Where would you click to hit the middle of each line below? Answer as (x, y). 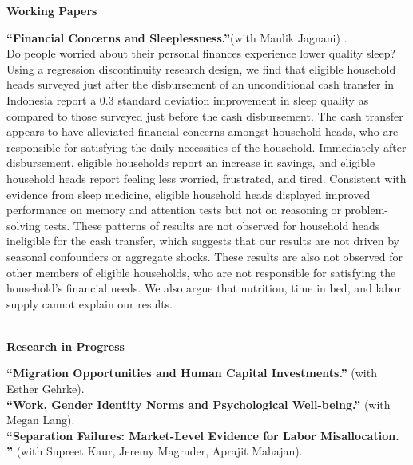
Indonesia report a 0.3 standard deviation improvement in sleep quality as (188, 99)
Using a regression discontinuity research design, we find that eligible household (201, 68)
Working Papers (52, 10)
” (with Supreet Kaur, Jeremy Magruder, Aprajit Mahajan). (155, 451)
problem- (367, 210)
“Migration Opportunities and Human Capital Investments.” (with (192, 373)
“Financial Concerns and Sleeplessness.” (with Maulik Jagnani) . (177, 37)
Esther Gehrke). (46, 389)
